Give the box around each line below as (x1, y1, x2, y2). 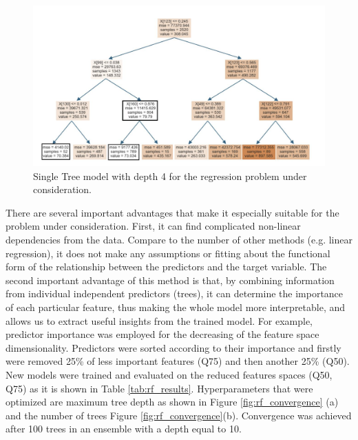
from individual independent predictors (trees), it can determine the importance (6, 286, 344, 301)
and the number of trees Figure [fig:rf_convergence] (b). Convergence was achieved (6, 408, 352, 422)
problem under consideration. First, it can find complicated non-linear (6, 219, 301, 233)
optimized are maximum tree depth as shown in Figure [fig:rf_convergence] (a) (6, 394, 339, 409)
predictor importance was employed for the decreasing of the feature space (6, 327, 319, 341)
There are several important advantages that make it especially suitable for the (6, 205, 339, 219)
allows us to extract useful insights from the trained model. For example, (6, 313, 313, 328)
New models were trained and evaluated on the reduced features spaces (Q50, (6, 368, 333, 382)
